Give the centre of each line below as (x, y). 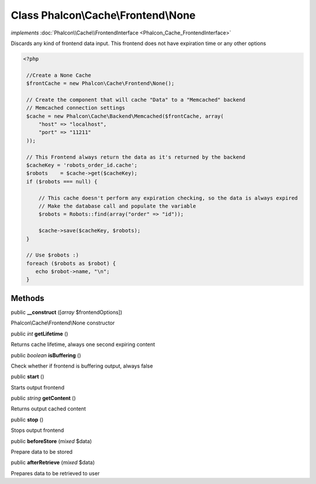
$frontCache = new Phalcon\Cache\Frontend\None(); (101, 84)
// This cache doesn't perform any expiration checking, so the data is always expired (168, 198)
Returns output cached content (48, 409)
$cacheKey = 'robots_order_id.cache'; (82, 165)
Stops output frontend (37, 430)
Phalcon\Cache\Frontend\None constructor (63, 323)
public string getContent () (43, 398)
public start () (28, 376)
